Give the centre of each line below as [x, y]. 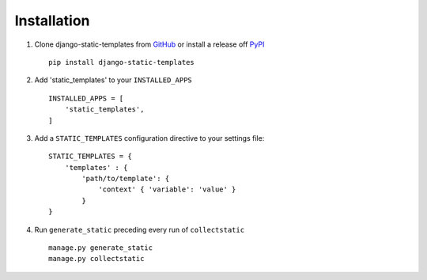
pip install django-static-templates [122, 62]
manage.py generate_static [101, 248]
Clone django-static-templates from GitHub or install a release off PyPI [149, 44]
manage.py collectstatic [96, 259]
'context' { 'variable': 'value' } [167, 189]
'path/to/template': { [126, 179]
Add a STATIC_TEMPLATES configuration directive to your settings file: [149, 138]
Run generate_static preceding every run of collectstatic [140, 229]
